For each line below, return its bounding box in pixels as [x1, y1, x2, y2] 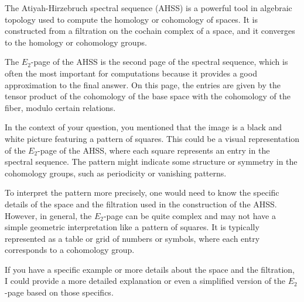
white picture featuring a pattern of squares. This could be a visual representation [5, 132, 300, 144]
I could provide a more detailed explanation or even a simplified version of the [5, 275, 286, 287]
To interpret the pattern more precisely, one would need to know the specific [5, 186, 279, 199]
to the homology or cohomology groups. [5, 36, 147, 48]
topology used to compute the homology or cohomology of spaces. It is [5, 13, 258, 25]
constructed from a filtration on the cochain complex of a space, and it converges [5, 25, 295, 37]
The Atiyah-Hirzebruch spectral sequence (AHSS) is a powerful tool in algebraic [5, 2, 292, 13]
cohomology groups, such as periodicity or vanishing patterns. [5, 166, 227, 179]
